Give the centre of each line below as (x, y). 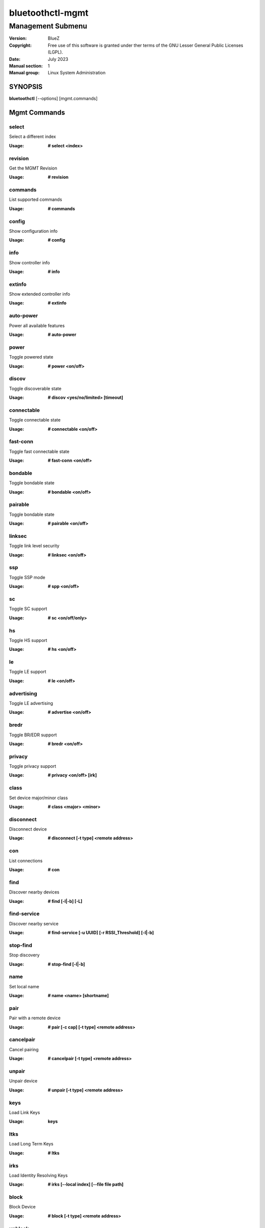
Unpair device (23, 1081)
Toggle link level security (34, 546)
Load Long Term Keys (31, 1144)
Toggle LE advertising (31, 703)
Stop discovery (24, 955)
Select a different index (33, 137)
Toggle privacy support (33, 766)
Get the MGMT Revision (33, 168)
